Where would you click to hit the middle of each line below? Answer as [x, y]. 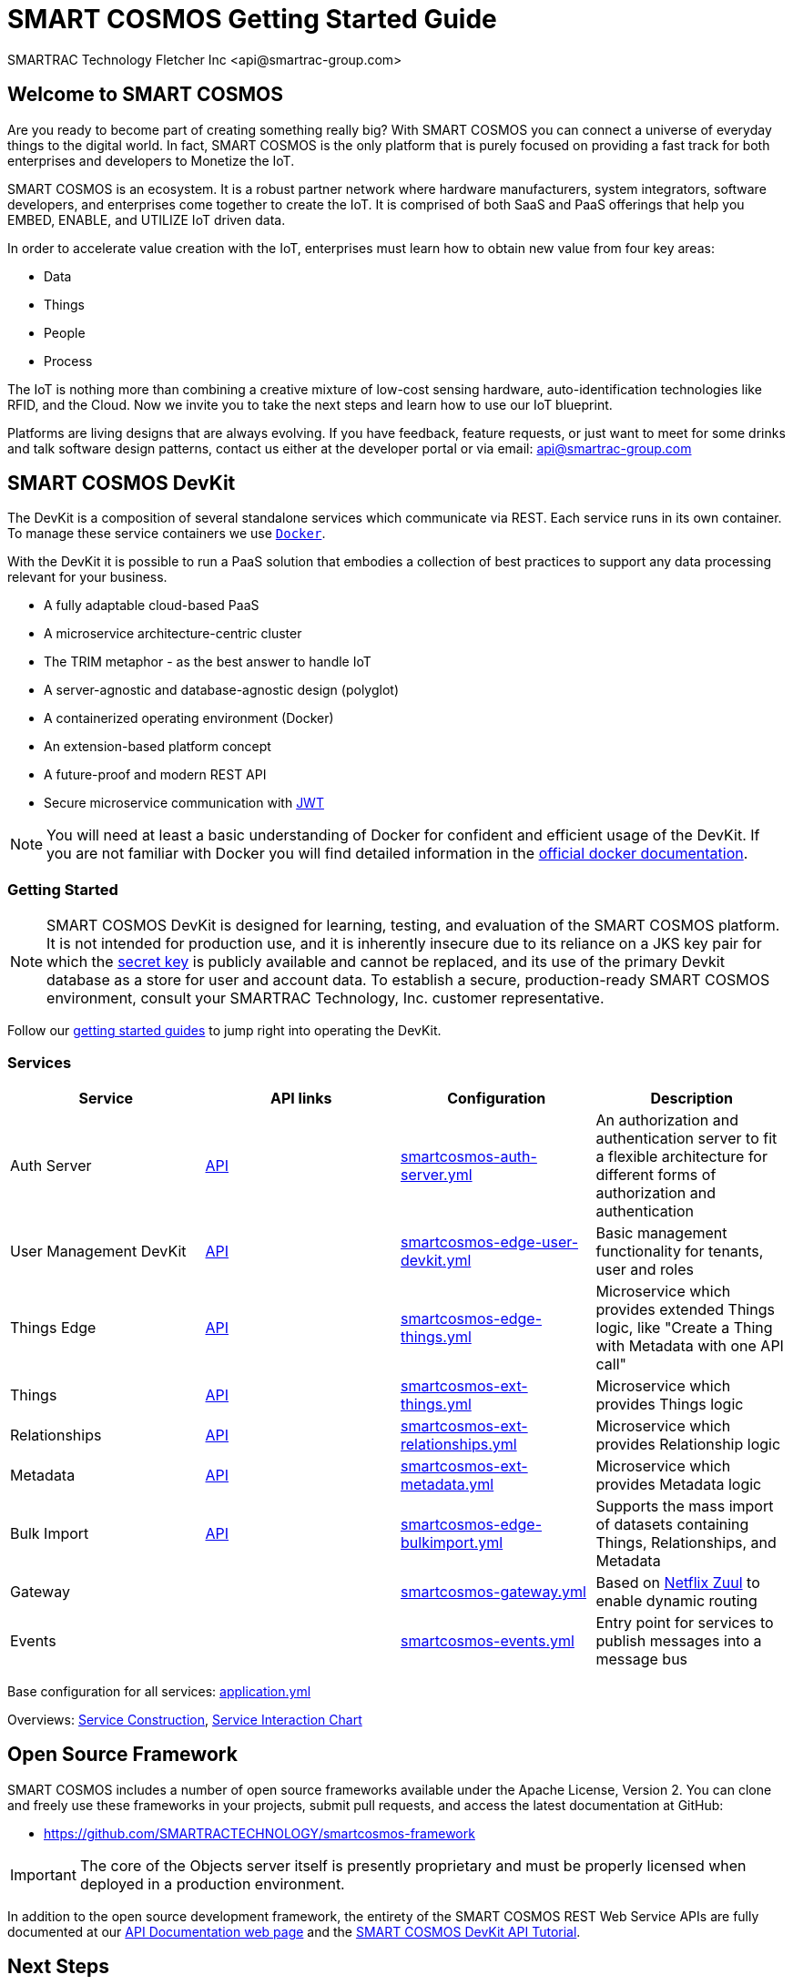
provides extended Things [685, 1309]
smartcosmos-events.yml [488, 1640]
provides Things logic [670, 1404]
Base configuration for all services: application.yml [159, 1691]
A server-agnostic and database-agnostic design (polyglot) [222, 690]
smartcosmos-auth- [469, 1156]
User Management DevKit [98, 1251]
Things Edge [53, 1327]
